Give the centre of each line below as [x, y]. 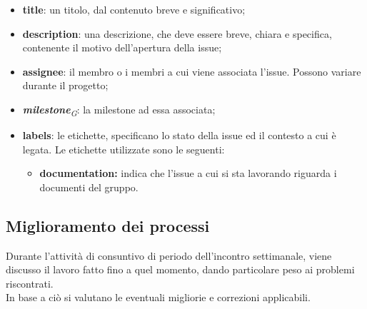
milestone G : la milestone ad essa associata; [119, 110]
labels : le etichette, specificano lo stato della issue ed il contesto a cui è [179, 135]
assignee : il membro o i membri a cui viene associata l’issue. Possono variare [192, 71]
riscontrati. [30, 283]
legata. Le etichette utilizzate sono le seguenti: [124, 149]
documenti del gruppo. [89, 187]
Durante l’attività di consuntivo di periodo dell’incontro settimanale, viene [169, 255]
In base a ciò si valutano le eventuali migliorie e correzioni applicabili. [158, 297]
